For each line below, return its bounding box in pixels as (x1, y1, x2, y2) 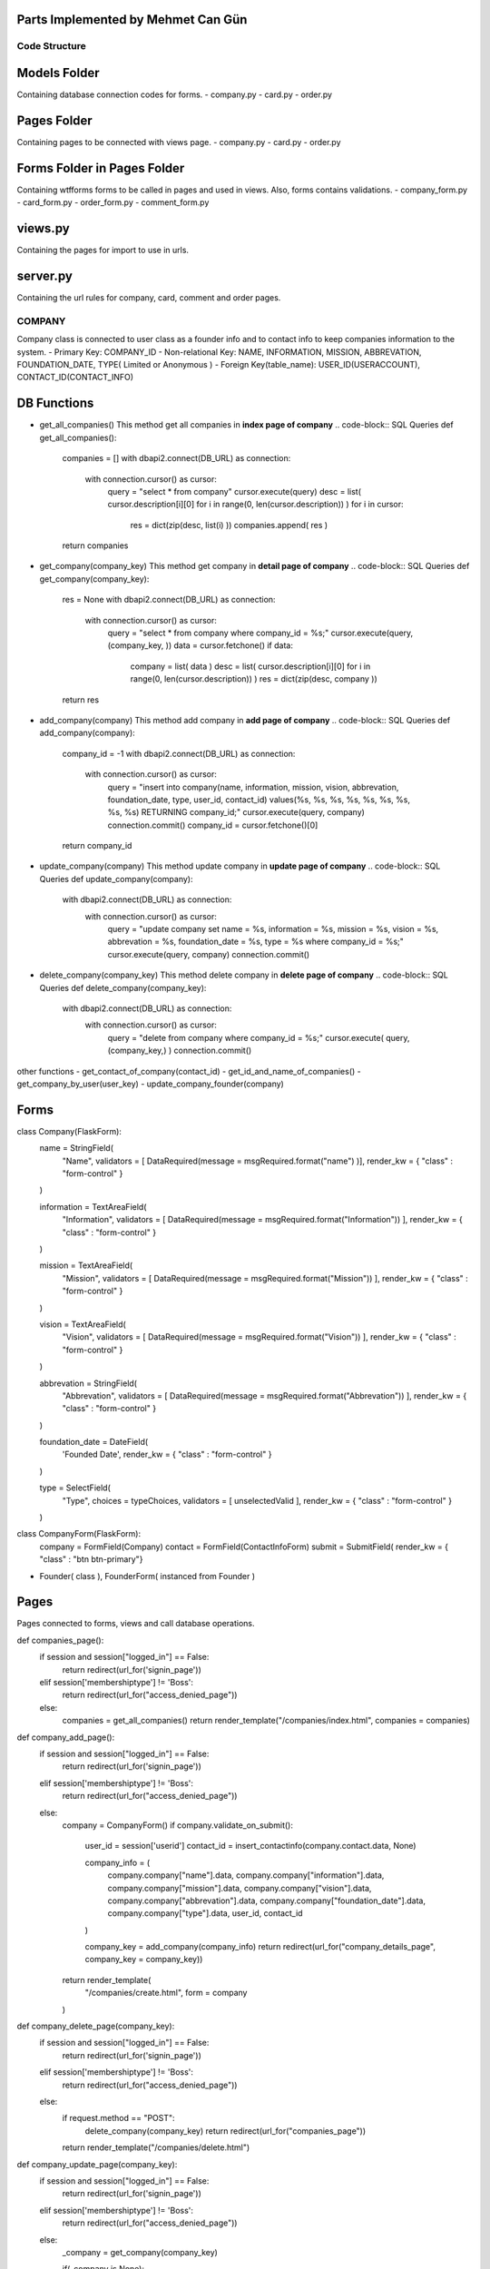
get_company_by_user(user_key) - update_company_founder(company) (16, 1078, 285, 1089)
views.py (16, 221, 70, 236)
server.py (16, 269, 73, 284)
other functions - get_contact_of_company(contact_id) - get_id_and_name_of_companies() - (16, 1066, 362, 1076)
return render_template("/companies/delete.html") (62, 2142, 250, 2153)
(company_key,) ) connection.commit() (107, 1045, 252, 1056)
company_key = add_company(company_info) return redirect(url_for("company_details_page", (84, 1941, 436, 1952)
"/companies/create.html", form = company (84, 1988, 248, 1999)
